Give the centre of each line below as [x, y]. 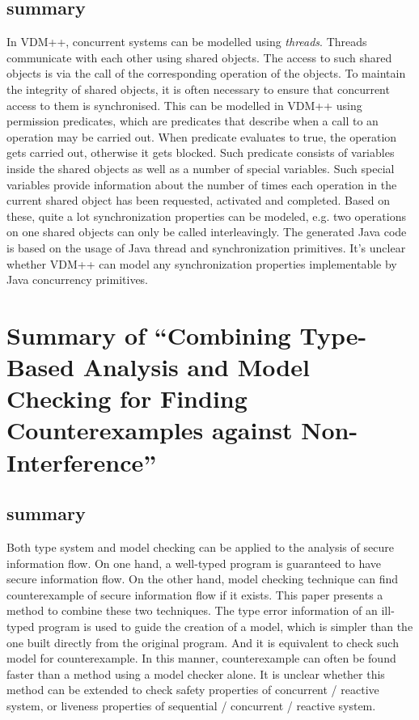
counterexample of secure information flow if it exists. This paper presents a [195, 594]
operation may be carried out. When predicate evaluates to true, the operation [202, 136]
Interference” [82, 462]
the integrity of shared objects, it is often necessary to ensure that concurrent [198, 89]
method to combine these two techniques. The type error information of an [192, 610]
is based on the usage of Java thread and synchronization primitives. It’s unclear [206, 247]
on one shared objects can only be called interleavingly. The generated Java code [207, 232]
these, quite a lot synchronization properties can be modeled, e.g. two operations [206, 216]
